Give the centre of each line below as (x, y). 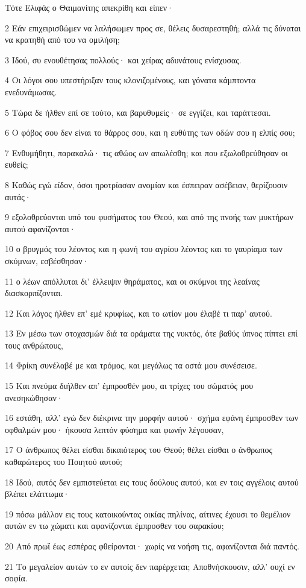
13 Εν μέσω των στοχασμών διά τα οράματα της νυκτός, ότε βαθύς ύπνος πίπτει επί (151, 333)
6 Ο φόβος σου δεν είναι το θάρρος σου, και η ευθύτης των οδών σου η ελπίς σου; (150, 132)
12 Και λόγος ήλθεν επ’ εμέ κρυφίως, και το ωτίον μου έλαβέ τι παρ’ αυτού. (139, 313)
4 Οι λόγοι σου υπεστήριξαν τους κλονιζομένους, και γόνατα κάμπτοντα (130, 80)
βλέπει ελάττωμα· (37, 494)
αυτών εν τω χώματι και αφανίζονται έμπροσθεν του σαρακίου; (114, 526)
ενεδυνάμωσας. (31, 91)
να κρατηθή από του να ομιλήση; (62, 40)
